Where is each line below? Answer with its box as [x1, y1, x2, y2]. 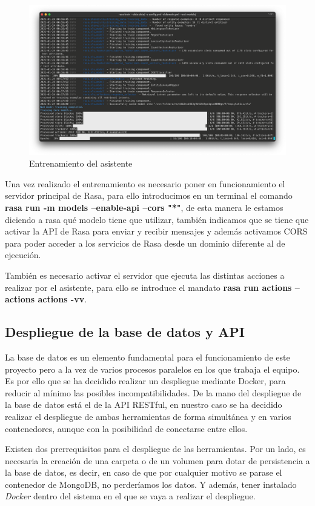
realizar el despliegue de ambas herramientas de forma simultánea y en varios [5, 410, 291, 422]
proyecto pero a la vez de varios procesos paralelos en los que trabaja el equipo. [5, 362, 300, 375]
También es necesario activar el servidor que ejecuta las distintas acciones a [5, 268, 285, 281]
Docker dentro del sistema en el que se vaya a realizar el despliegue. [5, 490, 256, 502]
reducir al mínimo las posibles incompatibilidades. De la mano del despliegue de [5, 386, 302, 399]
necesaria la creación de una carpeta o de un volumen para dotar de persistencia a [5, 454, 310, 467]
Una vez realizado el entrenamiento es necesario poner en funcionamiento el [5, 177, 285, 190]
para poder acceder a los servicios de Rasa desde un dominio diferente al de [5, 236, 285, 249]
